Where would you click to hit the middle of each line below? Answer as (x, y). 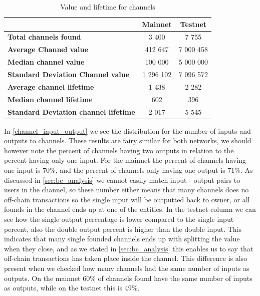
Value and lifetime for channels (108, 7)
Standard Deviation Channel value (69, 74)
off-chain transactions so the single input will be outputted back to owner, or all (127, 199)
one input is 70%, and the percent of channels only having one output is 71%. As (128, 170)
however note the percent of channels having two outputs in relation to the (119, 150)
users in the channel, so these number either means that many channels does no (126, 190)
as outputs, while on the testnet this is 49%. (72, 288)
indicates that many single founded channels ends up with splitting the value (122, 239)
